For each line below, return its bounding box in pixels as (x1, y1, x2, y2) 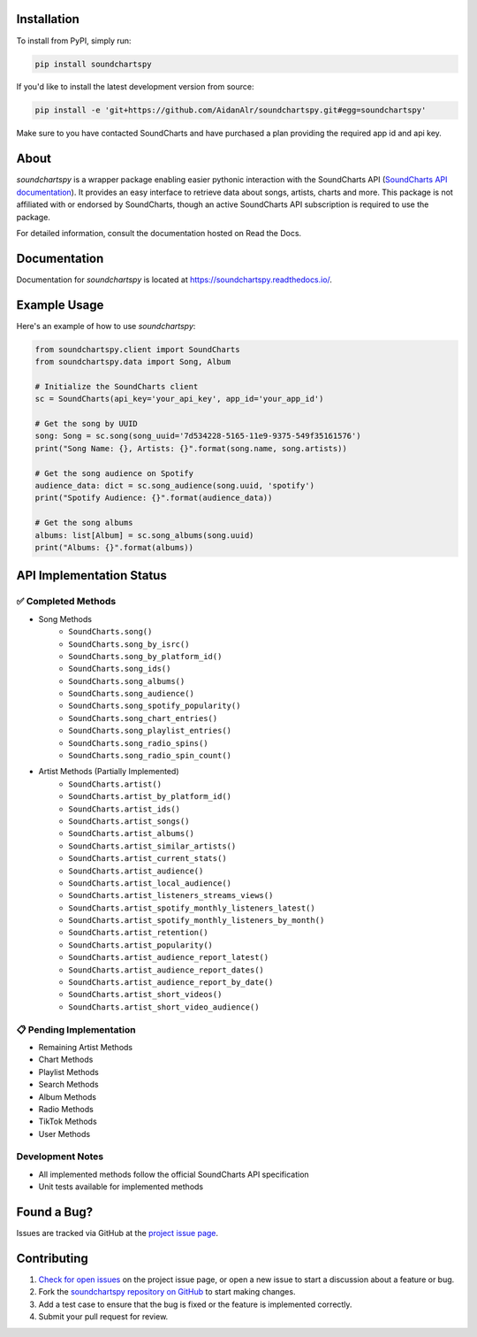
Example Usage (16, 297, 104, 312)
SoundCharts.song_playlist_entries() (68, 726, 232, 736)
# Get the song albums (34, 518, 133, 528)
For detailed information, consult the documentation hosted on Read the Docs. (16, 227, 302, 238)
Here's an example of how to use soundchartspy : (16, 320, 196, 331)
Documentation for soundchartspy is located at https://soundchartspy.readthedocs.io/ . (16, 274, 333, 285)
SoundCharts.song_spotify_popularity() (68, 701, 241, 711)
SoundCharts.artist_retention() (68, 927, 208, 938)
